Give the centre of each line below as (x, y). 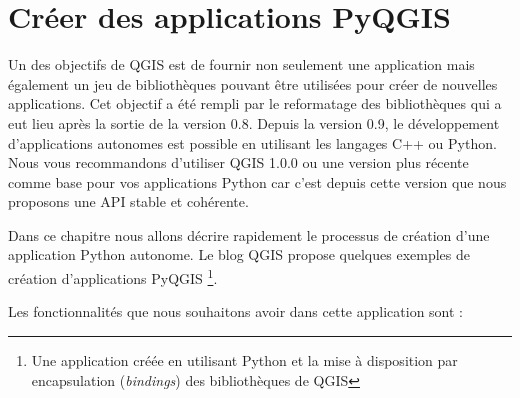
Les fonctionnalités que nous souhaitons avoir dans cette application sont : (235, 311)
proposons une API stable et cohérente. (128, 201)
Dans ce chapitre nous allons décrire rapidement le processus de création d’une (249, 234)
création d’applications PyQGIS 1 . (113, 276)
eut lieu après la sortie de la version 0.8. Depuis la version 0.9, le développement (254, 122)
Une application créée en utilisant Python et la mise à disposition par (244, 359)
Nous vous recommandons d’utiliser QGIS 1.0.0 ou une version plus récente (238, 162)
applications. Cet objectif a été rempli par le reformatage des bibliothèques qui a (255, 103)
